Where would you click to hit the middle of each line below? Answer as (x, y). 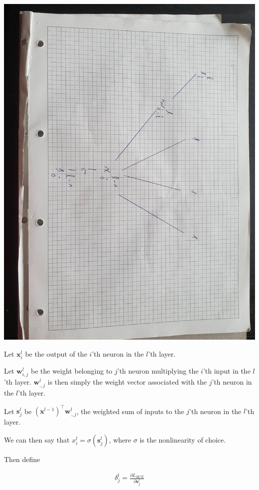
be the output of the (56, 353)
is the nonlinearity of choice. (183, 439)
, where (120, 439)
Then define (22, 459)
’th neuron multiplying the (158, 370)
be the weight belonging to (71, 370)
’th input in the (227, 370)
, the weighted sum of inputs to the (130, 411)
